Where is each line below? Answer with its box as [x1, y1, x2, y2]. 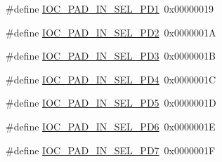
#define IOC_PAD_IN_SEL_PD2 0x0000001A [6, 25, 216, 39]
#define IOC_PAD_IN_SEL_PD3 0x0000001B [6, 48, 216, 63]
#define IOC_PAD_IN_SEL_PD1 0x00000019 [6, 1, 214, 15]
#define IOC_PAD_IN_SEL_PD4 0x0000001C [6, 72, 216, 86]
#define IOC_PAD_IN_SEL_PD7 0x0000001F [6, 142, 216, 157]
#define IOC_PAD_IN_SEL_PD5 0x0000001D [6, 95, 216, 110]
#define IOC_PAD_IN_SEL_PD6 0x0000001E [6, 119, 216, 133]
